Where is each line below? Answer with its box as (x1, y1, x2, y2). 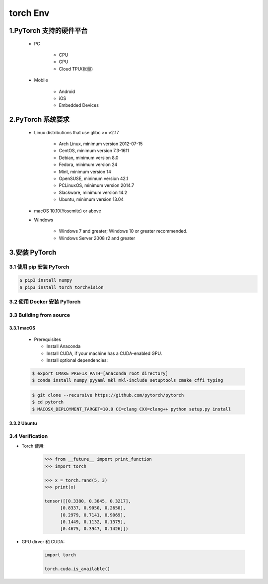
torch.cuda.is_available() (44, 566, 110, 572)
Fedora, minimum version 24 (59, 162, 118, 167)
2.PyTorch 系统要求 (9, 115, 69, 124)
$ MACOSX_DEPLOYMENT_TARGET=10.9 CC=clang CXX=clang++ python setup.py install (32, 406, 231, 412)
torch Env (9, 7, 50, 18)
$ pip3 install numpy (19, 277, 72, 283)
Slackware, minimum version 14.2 (59, 189, 128, 195)
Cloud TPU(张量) (59, 66, 93, 72)
